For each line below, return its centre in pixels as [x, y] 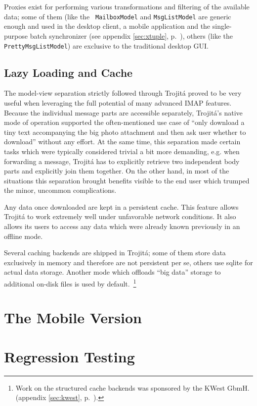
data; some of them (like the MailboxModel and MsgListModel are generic [118, 16]
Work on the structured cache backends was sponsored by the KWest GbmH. [132, 387]
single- [222, 26]
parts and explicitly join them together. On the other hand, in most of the [117, 171]
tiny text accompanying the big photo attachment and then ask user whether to [125, 132]
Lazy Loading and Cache [68, 72]
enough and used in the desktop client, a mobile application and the [107, 26]
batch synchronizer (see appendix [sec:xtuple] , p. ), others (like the [131, 35]
